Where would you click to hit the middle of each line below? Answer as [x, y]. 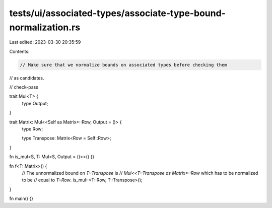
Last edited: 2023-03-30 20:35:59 [45, 42]
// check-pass [24, 87]
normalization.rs [45, 27]
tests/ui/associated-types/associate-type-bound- [118, 13]
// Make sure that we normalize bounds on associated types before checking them [124, 65]
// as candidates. [27, 78]
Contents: [19, 51]
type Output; [35, 103]
